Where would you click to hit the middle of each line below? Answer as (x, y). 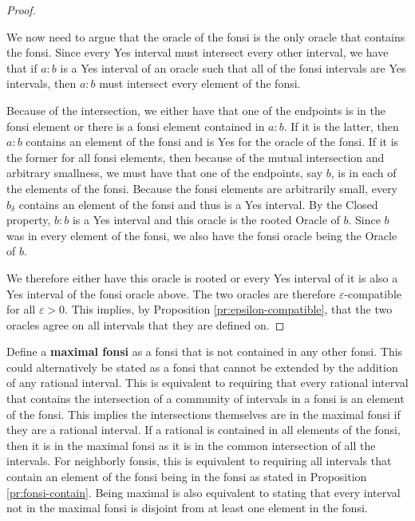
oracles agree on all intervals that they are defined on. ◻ (146, 324)
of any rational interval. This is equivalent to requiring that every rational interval (207, 383)
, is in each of (364, 173)
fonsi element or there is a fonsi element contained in (136, 126)
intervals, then (41, 83)
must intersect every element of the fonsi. (200, 83)
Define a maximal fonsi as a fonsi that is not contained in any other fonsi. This (205, 351)
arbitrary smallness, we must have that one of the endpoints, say (165, 173)
